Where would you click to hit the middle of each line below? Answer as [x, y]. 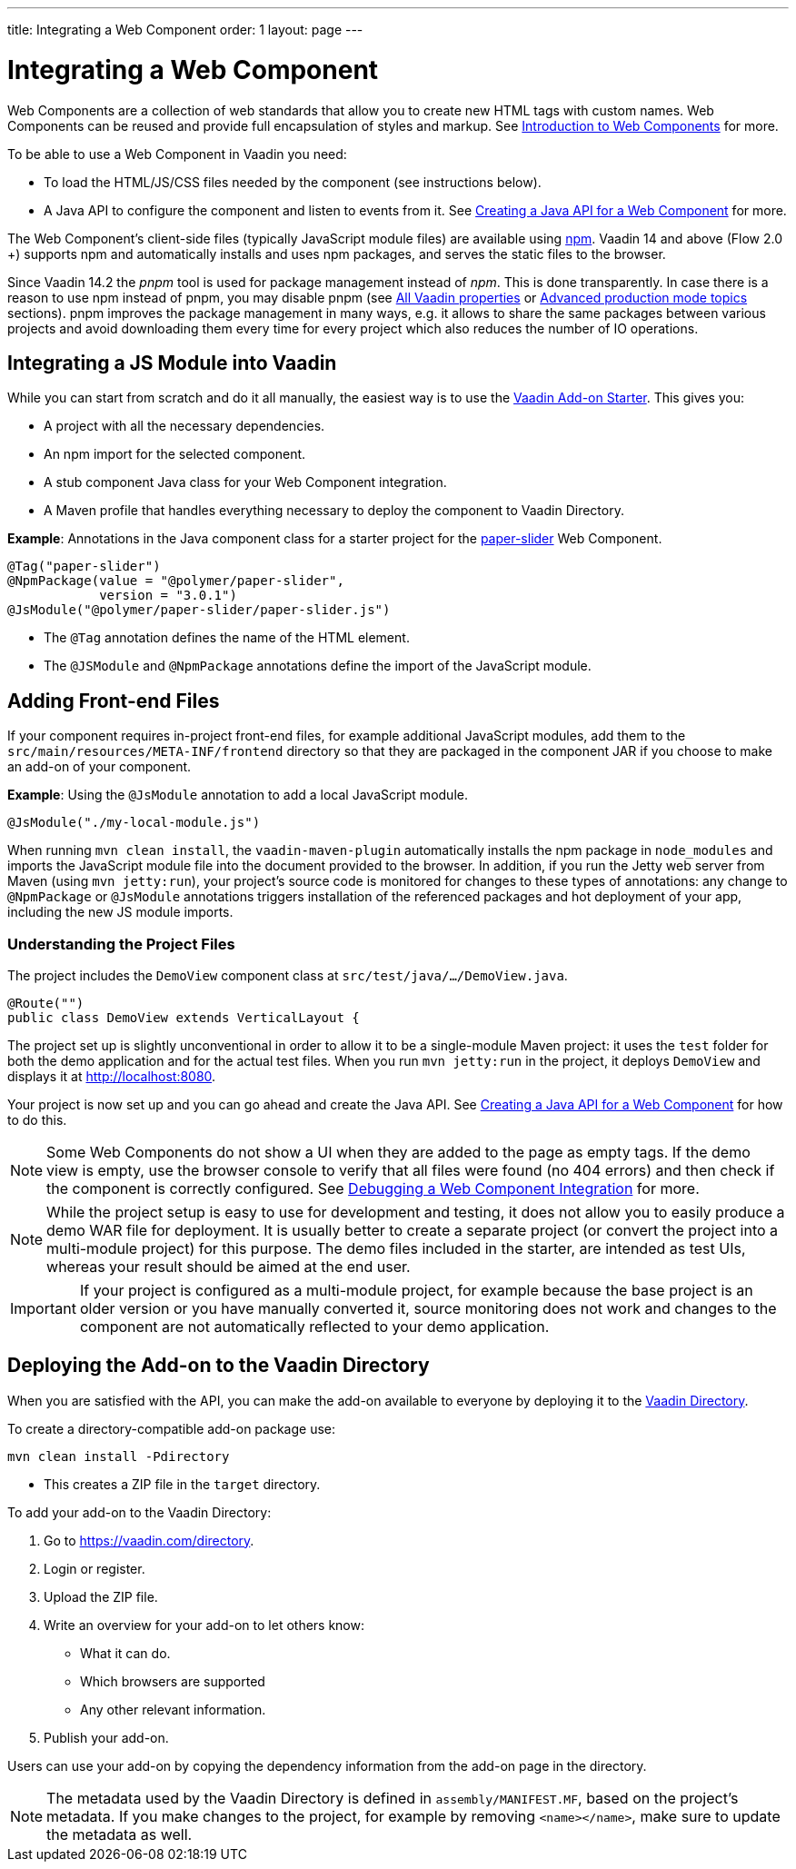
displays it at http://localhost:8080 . [112, 1076]
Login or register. [95, 1568]
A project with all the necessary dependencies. [184, 426]
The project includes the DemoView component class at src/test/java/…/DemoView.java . [288, 975]
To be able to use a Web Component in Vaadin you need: [177, 154]
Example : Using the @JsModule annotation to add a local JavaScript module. [238, 795]
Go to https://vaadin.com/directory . [149, 1540]
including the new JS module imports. [120, 912]
